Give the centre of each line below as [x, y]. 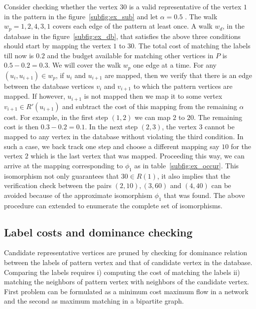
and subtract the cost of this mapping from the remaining [150, 106]
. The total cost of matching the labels [192, 46]
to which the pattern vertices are [183, 86]
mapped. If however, [35, 96]
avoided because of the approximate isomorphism [78, 195]
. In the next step [111, 127]
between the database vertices [49, 86]
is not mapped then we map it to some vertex [153, 96]
